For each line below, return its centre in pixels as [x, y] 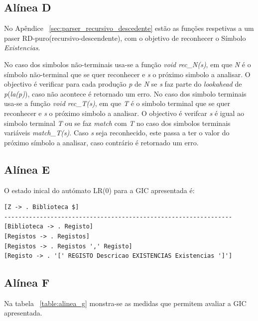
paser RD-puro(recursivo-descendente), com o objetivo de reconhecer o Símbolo [125, 38]
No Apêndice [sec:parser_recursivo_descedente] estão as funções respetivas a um [129, 28]
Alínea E [27, 169]
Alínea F [27, 282]
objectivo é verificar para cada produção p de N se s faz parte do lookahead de [123, 84]
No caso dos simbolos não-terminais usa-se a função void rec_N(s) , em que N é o [128, 64]
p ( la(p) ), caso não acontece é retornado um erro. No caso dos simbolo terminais [125, 93]
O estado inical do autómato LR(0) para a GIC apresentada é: [99, 190]
